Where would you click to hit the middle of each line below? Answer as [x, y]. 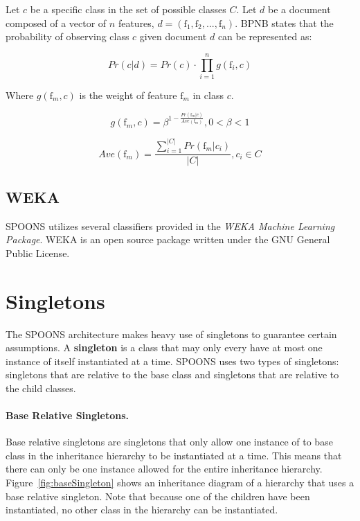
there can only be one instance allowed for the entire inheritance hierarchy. [164, 469]
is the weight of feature [128, 95]
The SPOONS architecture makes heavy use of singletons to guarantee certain [171, 334]
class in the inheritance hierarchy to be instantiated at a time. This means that [174, 455]
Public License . [38, 253]
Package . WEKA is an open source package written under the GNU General [168, 239]
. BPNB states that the [284, 23]
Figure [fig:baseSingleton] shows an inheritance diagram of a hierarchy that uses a [180, 483]
